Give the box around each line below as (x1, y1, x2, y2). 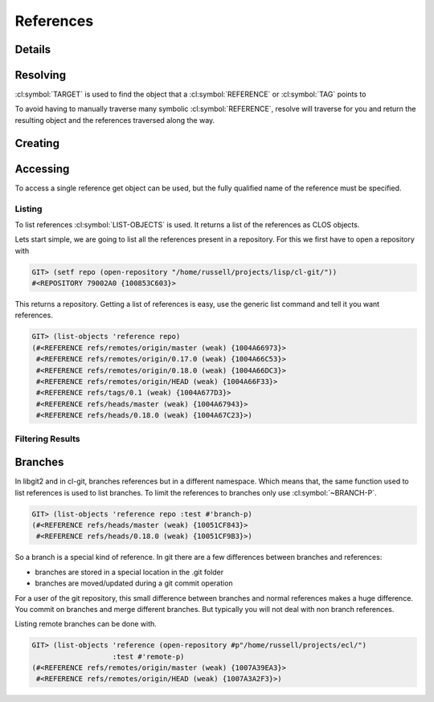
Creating (14, 137, 60, 150)
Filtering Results (14, 433, 80, 444)
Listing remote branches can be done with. (14, 619, 157, 629)
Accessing (14, 161, 70, 176)
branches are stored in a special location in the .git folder (35, 567, 224, 577)
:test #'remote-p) (112, 651, 185, 661)
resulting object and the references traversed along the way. (14, 115, 215, 124)
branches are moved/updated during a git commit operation (35, 578, 233, 588)
